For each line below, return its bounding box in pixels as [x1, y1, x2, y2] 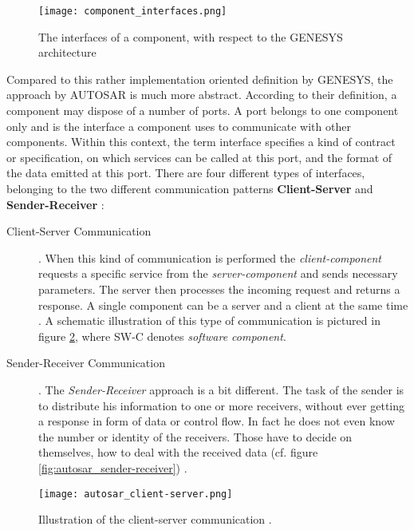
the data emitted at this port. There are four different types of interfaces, [6, 164, 365, 181]
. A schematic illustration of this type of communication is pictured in [38, 312, 380, 329]
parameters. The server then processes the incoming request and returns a [38, 280, 400, 297]
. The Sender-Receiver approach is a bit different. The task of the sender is [38, 381, 404, 397]
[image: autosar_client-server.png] [38, 488, 233, 500]
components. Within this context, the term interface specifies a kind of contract [6, 133, 396, 150]
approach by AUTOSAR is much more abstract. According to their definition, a [6, 86, 397, 103]
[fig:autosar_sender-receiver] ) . [38, 459, 187, 476]
